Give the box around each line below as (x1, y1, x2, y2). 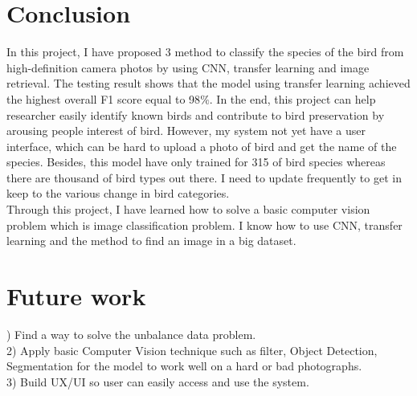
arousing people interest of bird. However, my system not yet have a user (6, 122, 366, 139)
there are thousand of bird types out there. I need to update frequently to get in (6, 169, 402, 186)
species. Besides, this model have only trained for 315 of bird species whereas (6, 153, 386, 170)
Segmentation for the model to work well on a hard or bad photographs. (6, 357, 362, 374)
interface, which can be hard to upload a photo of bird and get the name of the (6, 137, 397, 154)
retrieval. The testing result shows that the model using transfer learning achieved (6, 75, 411, 92)
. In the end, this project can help (209, 90, 376, 107)
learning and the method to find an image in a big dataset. (6, 232, 296, 249)
